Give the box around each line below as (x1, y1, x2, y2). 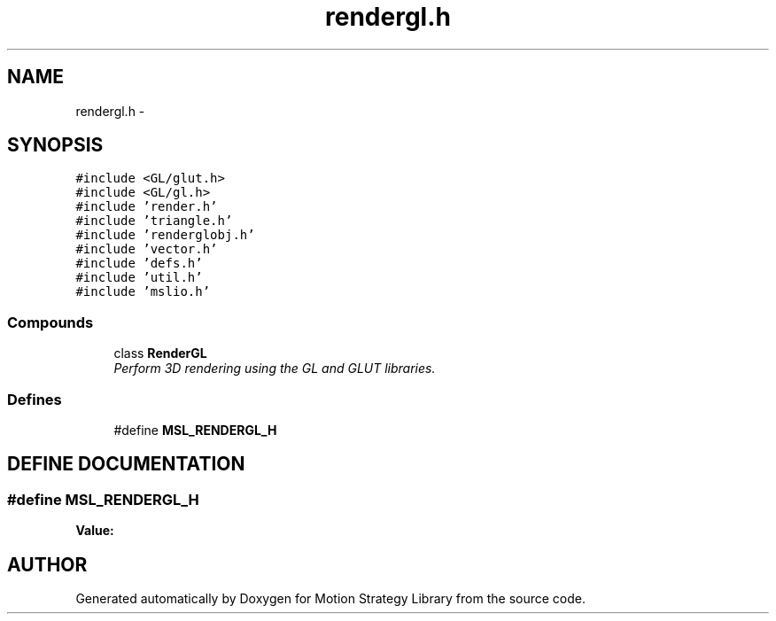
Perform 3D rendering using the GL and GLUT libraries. (113, 361, 436, 376)
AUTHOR (7, 553, 88, 576)
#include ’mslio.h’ (75, 284, 211, 299)
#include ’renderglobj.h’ (75, 228, 255, 243)
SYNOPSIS (7, 134, 104, 157)
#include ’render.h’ (75, 199, 218, 214)
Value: (75, 523, 114, 539)
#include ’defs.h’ (75, 256, 203, 271)
